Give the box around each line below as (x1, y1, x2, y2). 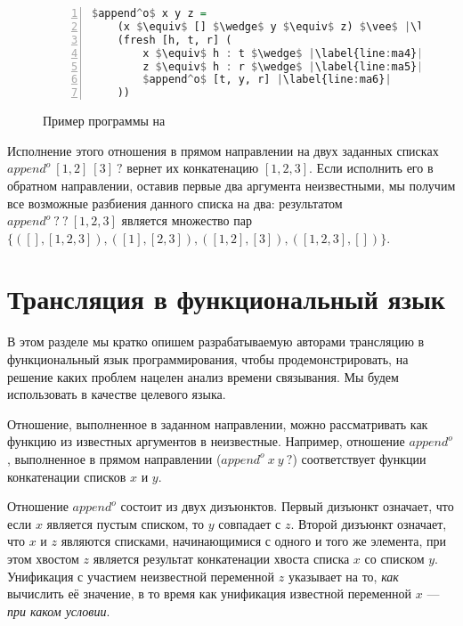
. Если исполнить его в (309, 159, 434, 177)
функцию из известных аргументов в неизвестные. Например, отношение (7, 432, 405, 451)
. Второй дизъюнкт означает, (290, 514, 447, 533)
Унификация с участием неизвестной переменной (7, 566, 275, 585)
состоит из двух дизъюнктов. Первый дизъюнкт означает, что (120, 497, 454, 516)
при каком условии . (7, 601, 110, 620)
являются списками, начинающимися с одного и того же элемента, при (61, 532, 446, 550)
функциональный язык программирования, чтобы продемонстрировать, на (7, 350, 409, 368)
